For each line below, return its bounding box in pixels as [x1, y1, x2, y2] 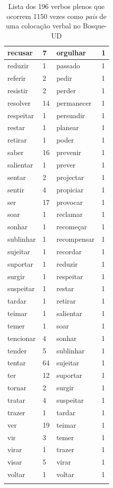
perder [56, 85, 76, 95]
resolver [7, 97, 31, 108]
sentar [7, 171, 26, 182]
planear [56, 122, 79, 133]
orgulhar [56, 47, 86, 58]
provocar [56, 196, 83, 207]
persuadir [56, 110, 85, 120]
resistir [7, 85, 28, 95]
